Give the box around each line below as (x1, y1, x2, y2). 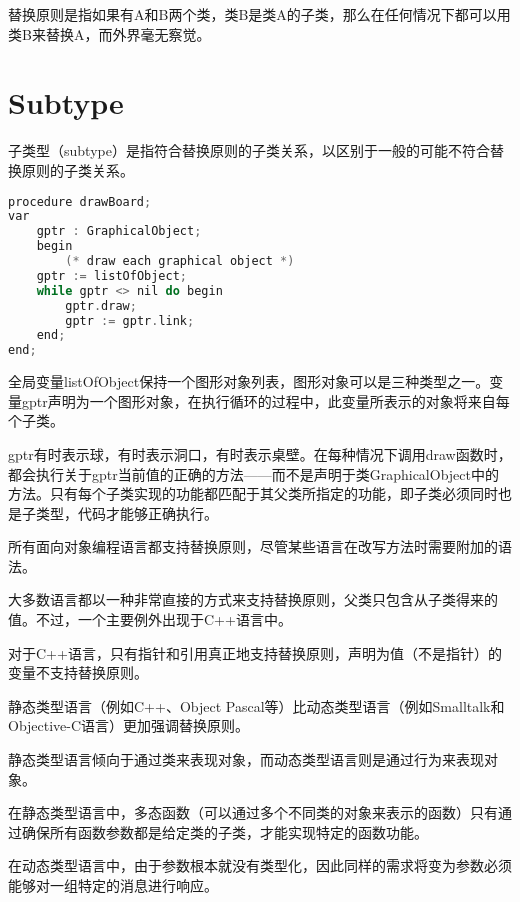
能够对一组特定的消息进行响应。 (8, 875, 218, 895)
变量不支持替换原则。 (8, 662, 148, 683)
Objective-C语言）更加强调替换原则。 (8, 715, 250, 736)
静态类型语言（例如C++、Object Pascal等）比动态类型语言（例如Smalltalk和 (8, 695, 505, 716)
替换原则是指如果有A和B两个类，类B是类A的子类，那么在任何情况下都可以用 (8, 4, 511, 24)
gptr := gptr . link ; (65, 313, 195, 328)
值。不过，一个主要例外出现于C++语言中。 (8, 609, 292, 630)
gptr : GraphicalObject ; (36, 224, 202, 239)
